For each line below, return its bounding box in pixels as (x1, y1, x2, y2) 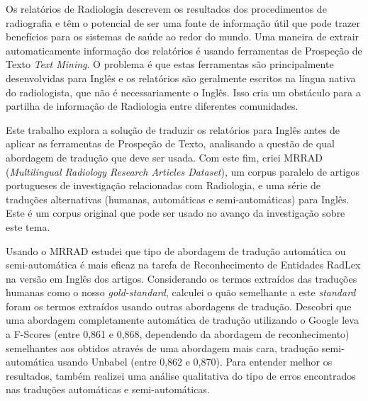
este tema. (6, 219, 50, 234)
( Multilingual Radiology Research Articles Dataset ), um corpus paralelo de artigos (6, 164, 359, 179)
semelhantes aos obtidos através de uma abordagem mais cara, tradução (6, 340, 319, 355)
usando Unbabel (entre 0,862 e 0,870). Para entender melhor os (57, 354, 333, 369)
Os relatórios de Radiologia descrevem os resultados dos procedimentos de (6, 1, 327, 16)
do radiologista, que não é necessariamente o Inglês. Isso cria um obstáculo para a (6, 84, 361, 99)
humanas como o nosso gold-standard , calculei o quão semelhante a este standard (6, 285, 356, 300)
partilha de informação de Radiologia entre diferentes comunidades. (6, 98, 299, 113)
